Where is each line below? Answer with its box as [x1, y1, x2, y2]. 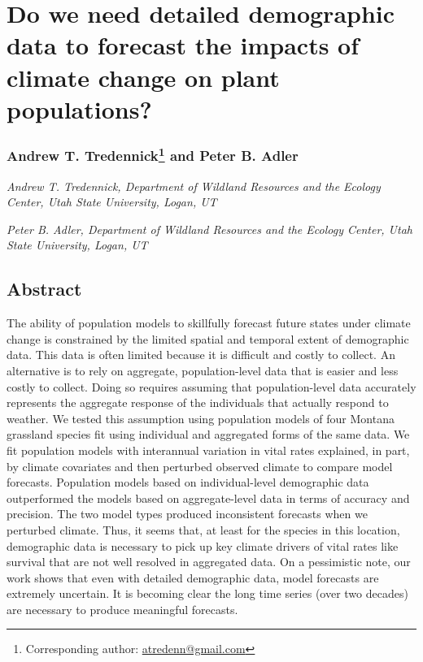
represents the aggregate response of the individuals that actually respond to [7, 394, 389, 411]
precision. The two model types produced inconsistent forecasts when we [7, 505, 368, 522]
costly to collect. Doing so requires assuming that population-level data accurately [7, 378, 416, 395]
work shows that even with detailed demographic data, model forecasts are [7, 569, 379, 586]
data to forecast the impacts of [7, 28, 360, 62]
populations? [7, 92, 152, 125]
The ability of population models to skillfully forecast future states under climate [7, 314, 411, 331]
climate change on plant [7, 60, 280, 93]
